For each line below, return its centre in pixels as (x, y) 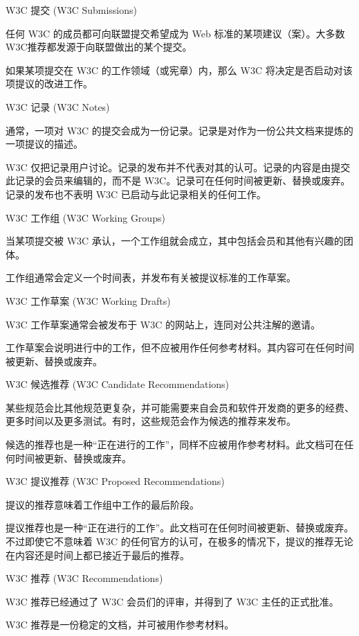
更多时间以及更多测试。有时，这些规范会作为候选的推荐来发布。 (151, 421)
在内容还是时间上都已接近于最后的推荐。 (98, 555)
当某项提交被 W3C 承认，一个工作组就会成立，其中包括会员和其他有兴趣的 (175, 241)
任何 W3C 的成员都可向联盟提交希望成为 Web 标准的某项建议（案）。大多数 (175, 33)
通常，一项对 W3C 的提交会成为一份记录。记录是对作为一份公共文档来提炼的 (179, 130)
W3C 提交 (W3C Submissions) (72, 10)
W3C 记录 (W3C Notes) (58, 106)
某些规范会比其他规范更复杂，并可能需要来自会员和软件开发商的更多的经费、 (180, 407)
